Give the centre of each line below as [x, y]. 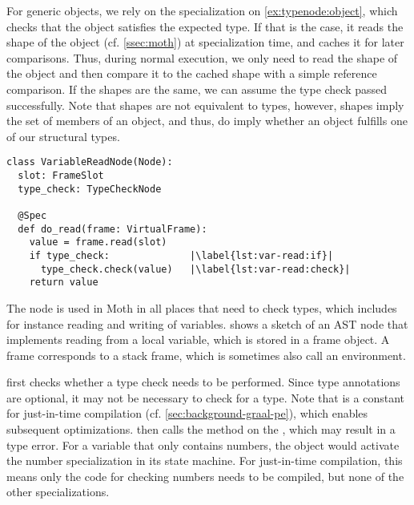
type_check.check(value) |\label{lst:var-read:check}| [195, 269]
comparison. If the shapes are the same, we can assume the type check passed [197, 89]
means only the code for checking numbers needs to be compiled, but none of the [205, 476]
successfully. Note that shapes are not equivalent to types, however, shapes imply [205, 105]
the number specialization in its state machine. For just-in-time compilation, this [205, 461]
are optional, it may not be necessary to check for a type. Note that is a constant [205, 397]
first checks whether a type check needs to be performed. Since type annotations [203, 382]
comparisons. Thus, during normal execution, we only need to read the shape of [202, 57]
